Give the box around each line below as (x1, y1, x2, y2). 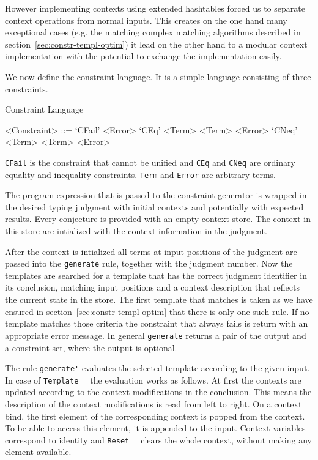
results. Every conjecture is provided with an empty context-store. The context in (5, 212, 311, 225)
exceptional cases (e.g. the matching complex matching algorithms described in (5, 26, 301, 39)
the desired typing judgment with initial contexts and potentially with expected (5, 200, 304, 213)
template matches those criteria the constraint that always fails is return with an (5, 317, 308, 330)
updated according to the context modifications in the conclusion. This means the (5, 385, 312, 398)
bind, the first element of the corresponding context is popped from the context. (5, 409, 305, 422)
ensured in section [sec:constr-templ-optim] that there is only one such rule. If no (5, 305, 309, 317)
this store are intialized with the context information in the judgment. (5, 224, 267, 237)
